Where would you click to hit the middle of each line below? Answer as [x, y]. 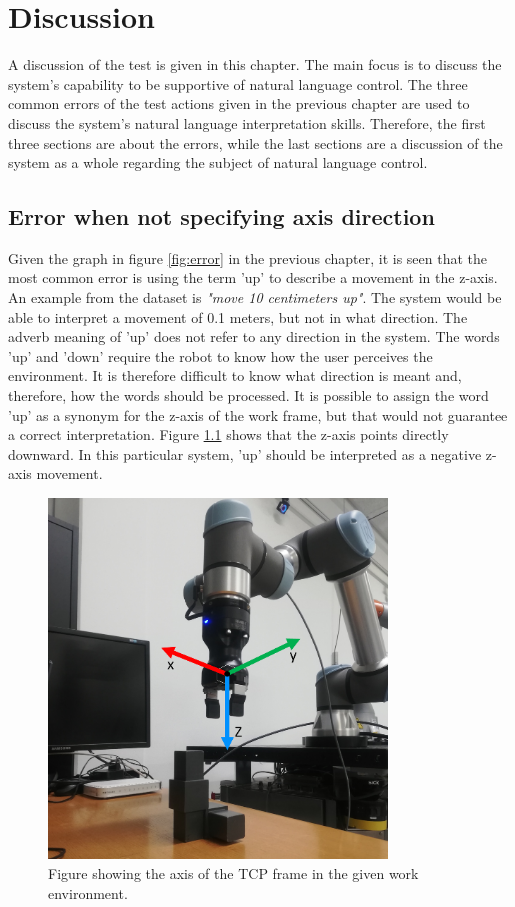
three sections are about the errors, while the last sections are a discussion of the [255, 142]
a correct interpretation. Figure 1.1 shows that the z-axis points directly [228, 434]
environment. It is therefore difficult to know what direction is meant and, [235, 375]
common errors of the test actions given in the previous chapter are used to [239, 103]
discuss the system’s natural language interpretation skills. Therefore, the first [247, 122]
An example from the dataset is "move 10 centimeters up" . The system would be [255, 297]
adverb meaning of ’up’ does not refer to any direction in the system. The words [254, 336]
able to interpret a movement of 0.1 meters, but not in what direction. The [238, 316]
